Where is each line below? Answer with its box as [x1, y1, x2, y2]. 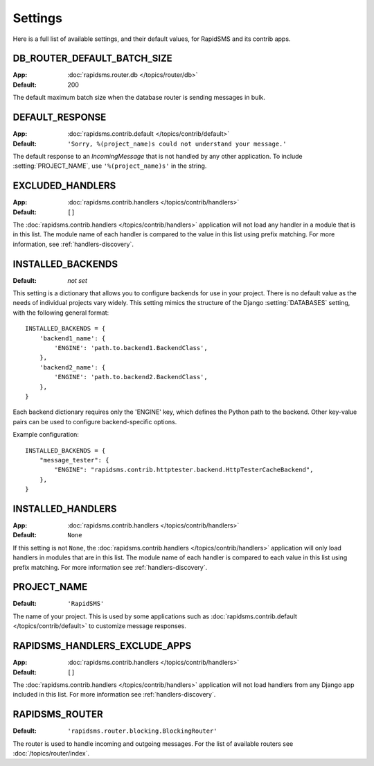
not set [67, 276, 88, 284]
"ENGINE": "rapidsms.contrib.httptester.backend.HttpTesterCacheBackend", [54, 466, 314, 474]
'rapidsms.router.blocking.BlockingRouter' [67, 727, 217, 735]
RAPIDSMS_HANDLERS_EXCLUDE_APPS [12, 640, 192, 652]
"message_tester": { [39, 456, 109, 464]
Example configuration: [12, 430, 80, 439]
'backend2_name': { [39, 363, 106, 371]
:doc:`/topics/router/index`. [12, 749, 90, 758]
